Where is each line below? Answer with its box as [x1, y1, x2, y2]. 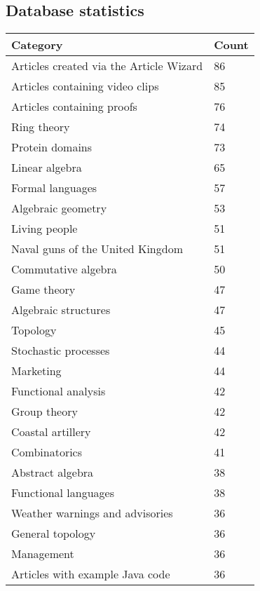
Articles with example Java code [11, 566, 170, 583]
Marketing [11, 362, 62, 379]
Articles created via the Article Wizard [11, 57, 203, 74]
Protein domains [11, 139, 93, 156]
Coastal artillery [11, 423, 91, 440]
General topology [11, 525, 96, 542]
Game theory [11, 281, 76, 298]
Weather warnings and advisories [11, 505, 173, 522]
